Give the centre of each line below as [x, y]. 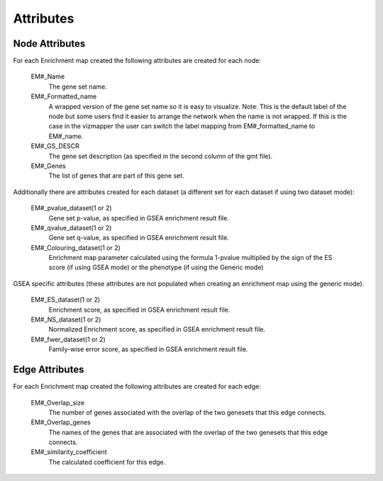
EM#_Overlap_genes [61, 422]
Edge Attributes [49, 369]
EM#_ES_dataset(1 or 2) [66, 300]
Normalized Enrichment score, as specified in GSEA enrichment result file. [157, 329]
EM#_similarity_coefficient [69, 452]
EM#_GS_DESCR [55, 146]
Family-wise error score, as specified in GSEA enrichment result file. [148, 349]
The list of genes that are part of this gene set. [116, 176]
